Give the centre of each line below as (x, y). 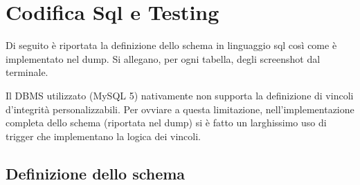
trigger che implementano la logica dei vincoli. (103, 136)
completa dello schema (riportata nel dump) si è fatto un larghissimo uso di (166, 123)
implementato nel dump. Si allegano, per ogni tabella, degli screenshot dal (163, 58)
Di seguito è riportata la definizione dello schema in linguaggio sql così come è (171, 45)
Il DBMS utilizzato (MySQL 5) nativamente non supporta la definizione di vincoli (180, 95)
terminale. (27, 72)
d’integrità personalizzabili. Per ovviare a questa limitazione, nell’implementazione (180, 109)
